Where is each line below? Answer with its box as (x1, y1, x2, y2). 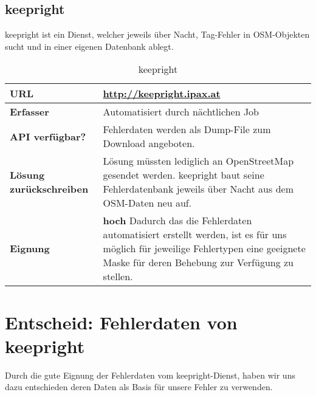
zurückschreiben (10, 182, 89, 196)
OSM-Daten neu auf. (103, 196, 192, 210)
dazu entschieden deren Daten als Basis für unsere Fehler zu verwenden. (5, 380, 273, 393)
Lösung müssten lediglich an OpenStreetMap (103, 154, 294, 168)
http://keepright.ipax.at (103, 86, 221, 101)
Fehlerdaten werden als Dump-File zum (103, 122, 271, 137)
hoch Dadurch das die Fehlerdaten (103, 213, 252, 228)
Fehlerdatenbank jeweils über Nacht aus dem (103, 182, 294, 196)
